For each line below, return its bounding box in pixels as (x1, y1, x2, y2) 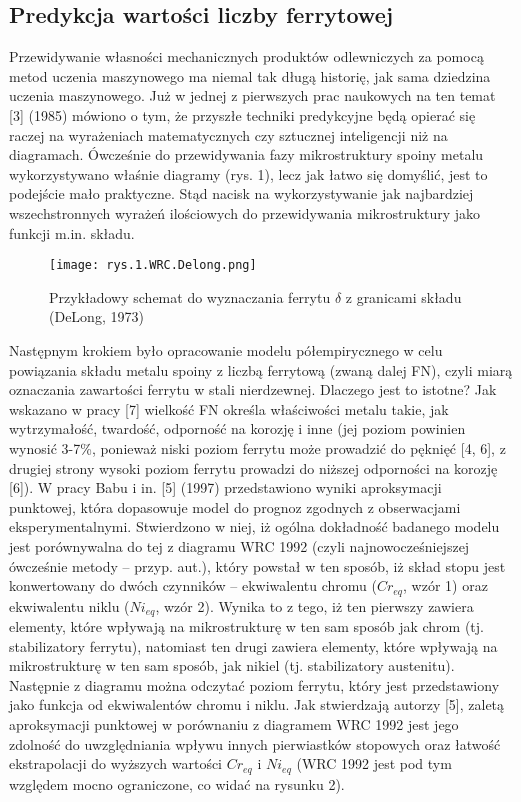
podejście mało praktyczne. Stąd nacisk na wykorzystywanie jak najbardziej (9, 183, 474, 204)
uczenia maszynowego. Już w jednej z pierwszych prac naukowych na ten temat (9, 85, 496, 106)
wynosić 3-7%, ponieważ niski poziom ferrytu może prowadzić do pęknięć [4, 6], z (9, 437, 506, 458)
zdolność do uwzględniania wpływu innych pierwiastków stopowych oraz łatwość (9, 733, 501, 754)
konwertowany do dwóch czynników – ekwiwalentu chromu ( (9, 575, 377, 596)
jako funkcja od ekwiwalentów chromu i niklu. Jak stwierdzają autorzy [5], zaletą (9, 694, 505, 715)
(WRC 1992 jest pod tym (296, 753, 452, 774)
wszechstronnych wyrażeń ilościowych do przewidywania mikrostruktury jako (9, 202, 481, 223)
